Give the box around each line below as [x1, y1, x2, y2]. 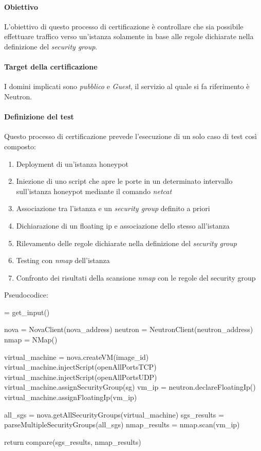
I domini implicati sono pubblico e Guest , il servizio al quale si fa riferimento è [4, 81, 250, 92]
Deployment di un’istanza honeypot [16, 158, 128, 169]
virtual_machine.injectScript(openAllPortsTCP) [4, 361, 157, 372]
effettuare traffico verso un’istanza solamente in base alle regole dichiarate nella [4, 31, 254, 42]
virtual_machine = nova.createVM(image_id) [4, 351, 149, 362]
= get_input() [4, 306, 50, 317]
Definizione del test [4, 111, 74, 122]
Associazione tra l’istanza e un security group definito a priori [16, 203, 210, 214]
